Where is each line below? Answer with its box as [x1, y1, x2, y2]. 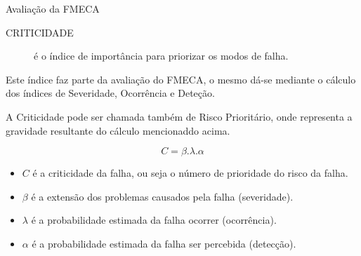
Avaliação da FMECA [6, 1, 100, 15]
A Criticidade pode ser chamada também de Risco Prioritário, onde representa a [6, 109, 353, 123]
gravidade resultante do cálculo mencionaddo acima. [6, 123, 230, 137]
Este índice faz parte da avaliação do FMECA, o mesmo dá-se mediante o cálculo [6, 72, 356, 86]
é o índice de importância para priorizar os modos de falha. [34, 48, 289, 63]
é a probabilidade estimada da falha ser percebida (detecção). [32, 236, 296, 250]
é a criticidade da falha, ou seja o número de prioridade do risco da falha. [32, 166, 348, 180]
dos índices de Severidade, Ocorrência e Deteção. [6, 86, 215, 100]
